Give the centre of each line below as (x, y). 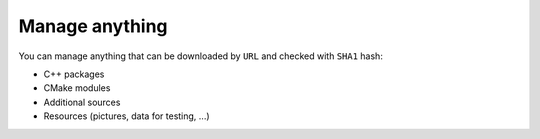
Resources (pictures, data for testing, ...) (126, 116)
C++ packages (74, 74)
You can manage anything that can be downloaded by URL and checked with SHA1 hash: (201, 56)
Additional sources (82, 102)
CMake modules (77, 88)
